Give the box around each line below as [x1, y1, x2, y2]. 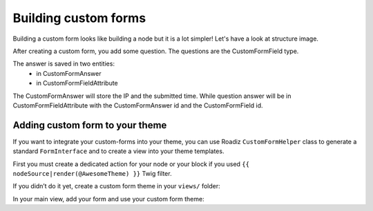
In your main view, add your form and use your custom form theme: [12, 194, 204, 203]
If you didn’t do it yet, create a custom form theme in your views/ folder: [12, 182, 220, 190]
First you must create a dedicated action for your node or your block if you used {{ [12, 159, 250, 168]
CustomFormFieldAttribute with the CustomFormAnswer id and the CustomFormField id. [12, 101, 263, 110]
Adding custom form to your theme [12, 119, 167, 131]
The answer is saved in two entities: [12, 59, 115, 68]
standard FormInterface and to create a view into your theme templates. [12, 147, 224, 155]
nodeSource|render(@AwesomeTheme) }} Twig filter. [12, 169, 172, 177]
